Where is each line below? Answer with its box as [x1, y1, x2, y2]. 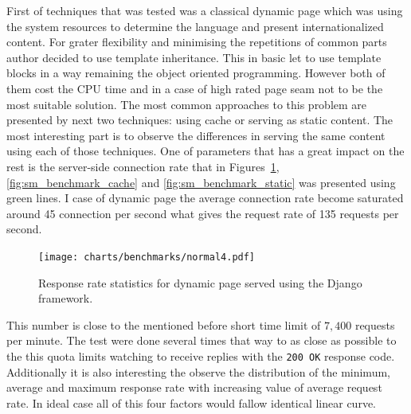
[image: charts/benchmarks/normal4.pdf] [38, 251, 256, 263]
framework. [38, 290, 93, 307]
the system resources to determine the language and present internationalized [6, 18, 384, 34]
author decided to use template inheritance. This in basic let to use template [6, 49, 382, 65]
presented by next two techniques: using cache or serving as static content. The [6, 111, 393, 128]
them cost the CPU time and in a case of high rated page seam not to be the [6, 80, 383, 96]
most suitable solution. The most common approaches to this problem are [6, 96, 367, 112]
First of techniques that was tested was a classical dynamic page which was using [6, 2, 403, 18]
